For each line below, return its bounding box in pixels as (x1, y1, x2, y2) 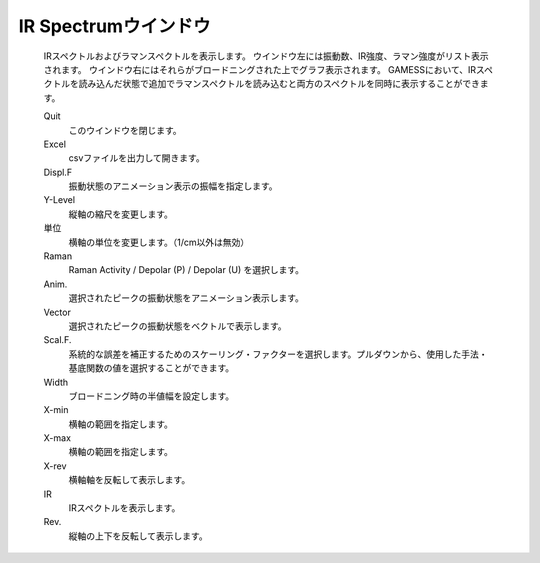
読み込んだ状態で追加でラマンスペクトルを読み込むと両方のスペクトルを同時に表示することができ (78, 78, 480, 90)
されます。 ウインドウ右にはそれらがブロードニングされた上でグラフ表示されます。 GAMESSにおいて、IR (43, 63, 477, 75)
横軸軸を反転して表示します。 (68, 474, 191, 486)
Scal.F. (43, 334, 72, 346)
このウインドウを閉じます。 (68, 124, 182, 136)
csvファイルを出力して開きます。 (68, 152, 205, 164)
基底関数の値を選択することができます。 (68, 362, 235, 374)
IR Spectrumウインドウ (18, 15, 211, 37)
